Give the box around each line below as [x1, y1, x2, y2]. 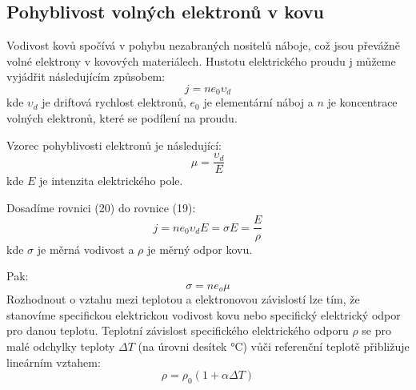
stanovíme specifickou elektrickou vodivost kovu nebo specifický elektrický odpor [6, 306, 401, 323]
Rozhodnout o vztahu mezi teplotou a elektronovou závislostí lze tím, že [6, 291, 360, 308]
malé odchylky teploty [6, 337, 115, 354]
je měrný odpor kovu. [146, 240, 253, 257]
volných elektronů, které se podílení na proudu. [6, 110, 238, 127]
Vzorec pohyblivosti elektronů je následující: [6, 136, 222, 153]
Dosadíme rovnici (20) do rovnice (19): [6, 199, 196, 215]
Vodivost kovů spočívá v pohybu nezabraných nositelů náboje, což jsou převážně [6, 37, 400, 54]
